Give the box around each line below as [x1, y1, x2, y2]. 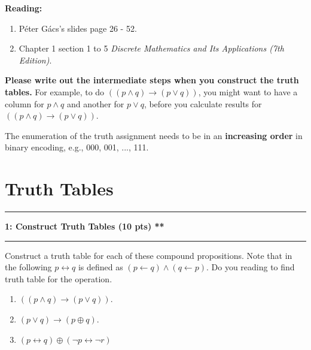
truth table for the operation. [5, 272, 112, 285]
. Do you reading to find [206, 261, 295, 273]
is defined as [78, 261, 123, 273]
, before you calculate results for [144, 97, 262, 110]
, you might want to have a [198, 85, 298, 98]
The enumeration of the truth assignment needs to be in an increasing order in [5, 129, 303, 141]
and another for [66, 97, 124, 110]
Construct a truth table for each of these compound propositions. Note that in [5, 249, 292, 261]
